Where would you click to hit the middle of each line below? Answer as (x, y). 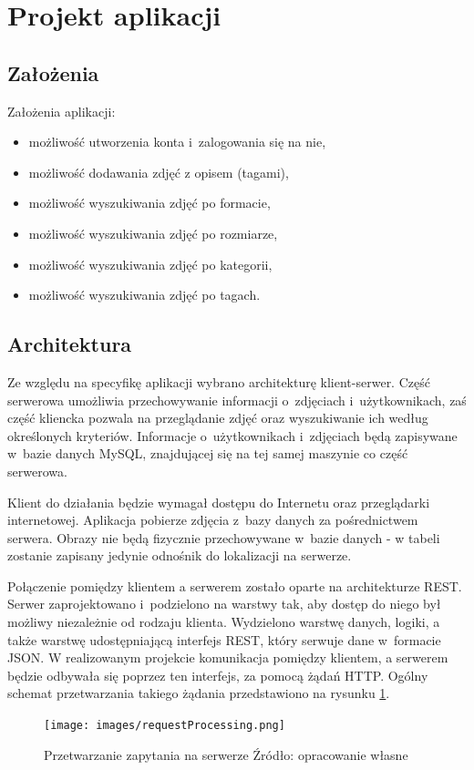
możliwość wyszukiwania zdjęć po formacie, (149, 203)
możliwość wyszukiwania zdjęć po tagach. (144, 295)
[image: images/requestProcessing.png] (165, 726)
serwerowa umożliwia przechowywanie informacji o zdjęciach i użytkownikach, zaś (237, 400)
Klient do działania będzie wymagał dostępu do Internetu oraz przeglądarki (219, 502)
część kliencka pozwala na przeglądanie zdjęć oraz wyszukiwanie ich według (218, 418)
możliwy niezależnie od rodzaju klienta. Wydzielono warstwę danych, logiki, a (224, 622)
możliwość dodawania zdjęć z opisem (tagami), (159, 172)
